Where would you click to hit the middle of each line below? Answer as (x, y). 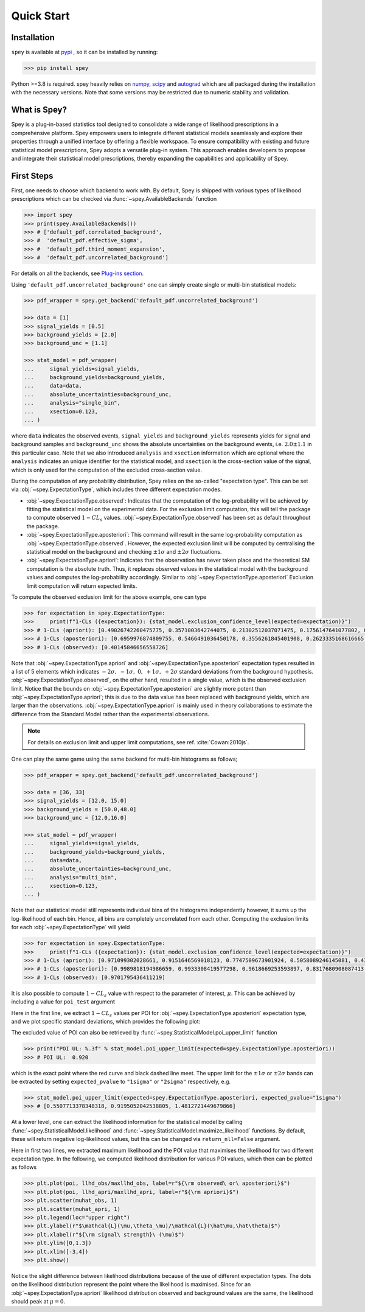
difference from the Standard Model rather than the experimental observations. (110, 714)
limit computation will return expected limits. (82, 586)
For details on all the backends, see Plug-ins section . (78, 273)
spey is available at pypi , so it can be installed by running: (85, 52)
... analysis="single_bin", (72, 403)
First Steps (32, 176)
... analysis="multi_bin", (71, 877)
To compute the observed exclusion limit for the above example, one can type (109, 597)
